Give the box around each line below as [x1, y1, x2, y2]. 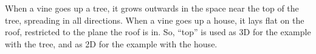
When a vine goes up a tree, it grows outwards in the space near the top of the [5, 2, 299, 14]
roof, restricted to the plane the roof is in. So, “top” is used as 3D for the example [5, 25, 311, 38]
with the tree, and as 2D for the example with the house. [5, 37, 218, 50]
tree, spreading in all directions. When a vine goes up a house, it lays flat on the [5, 13, 304, 26]
